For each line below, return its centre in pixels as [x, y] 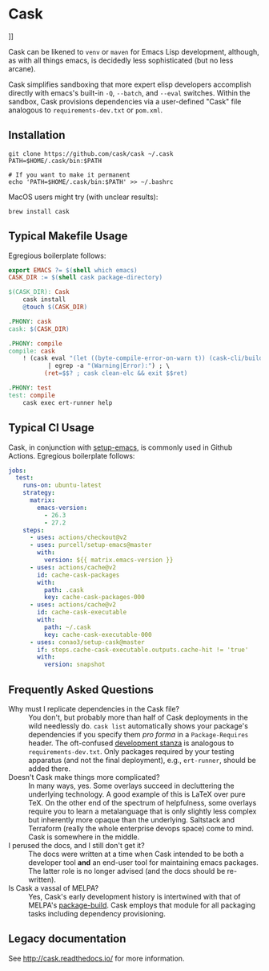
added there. [49, 769]
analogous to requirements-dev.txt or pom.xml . [86, 110]
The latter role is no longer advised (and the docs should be [127, 871]
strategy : [39, 493]
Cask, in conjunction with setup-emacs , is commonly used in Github [120, 447]
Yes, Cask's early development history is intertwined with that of [135, 896]
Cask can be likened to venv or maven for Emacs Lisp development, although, [134, 51]
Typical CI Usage [51, 428]
